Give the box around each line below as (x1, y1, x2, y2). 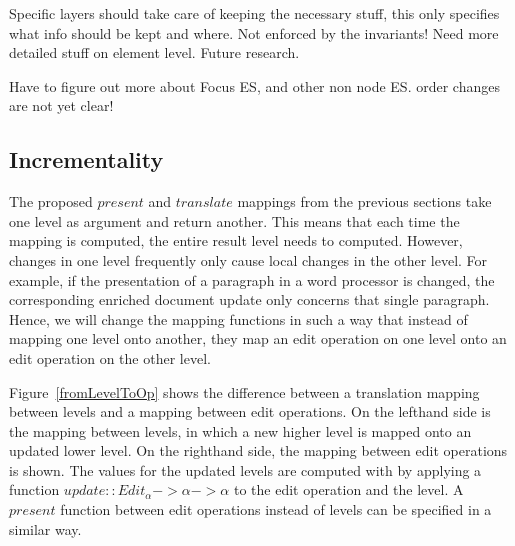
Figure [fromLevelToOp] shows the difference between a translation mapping (9, 381, 480, 402)
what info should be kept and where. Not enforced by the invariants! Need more (9, 22, 499, 43)
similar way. (9, 518, 82, 539)
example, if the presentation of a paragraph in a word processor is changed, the (9, 269, 495, 290)
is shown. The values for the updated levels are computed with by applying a (9, 459, 482, 480)
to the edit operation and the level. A (233, 479, 464, 500)
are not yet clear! (9, 95, 114, 116)
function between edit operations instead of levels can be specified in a (60, 499, 492, 520)
